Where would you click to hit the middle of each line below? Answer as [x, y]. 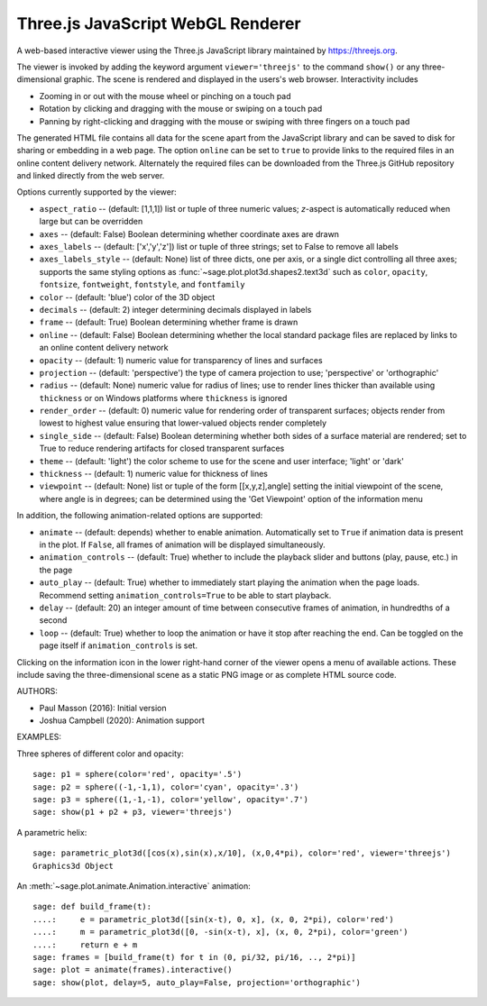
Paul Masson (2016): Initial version [103, 708]
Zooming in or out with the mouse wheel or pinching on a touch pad [165, 96]
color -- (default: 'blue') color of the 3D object [127, 297]
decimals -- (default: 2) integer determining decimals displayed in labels [175, 309]
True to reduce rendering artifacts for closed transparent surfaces [162, 448]
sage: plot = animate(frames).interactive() [133, 970]
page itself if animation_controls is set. [119, 645]
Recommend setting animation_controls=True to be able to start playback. [185, 595]
